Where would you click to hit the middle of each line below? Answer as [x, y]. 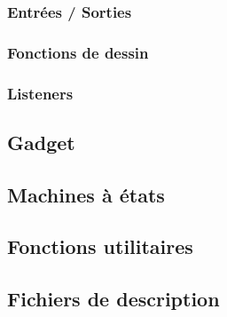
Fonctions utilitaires [100, 246]
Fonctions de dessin [78, 52]
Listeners [40, 93]
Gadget [41, 142]
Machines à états [86, 194]
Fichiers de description [113, 299]
